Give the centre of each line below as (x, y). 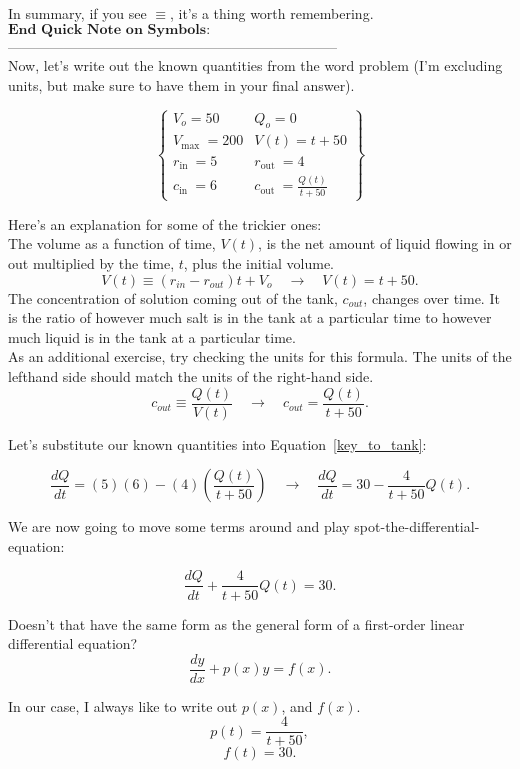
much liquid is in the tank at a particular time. (152, 336)
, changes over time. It (431, 297)
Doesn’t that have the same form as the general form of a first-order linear (236, 623)
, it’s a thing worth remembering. (271, 13)
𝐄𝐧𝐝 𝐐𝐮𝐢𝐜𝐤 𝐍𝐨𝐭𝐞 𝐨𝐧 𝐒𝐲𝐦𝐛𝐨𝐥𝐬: (109, 29)
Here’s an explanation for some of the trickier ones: (165, 223)
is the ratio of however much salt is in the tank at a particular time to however (250, 317)
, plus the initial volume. (259, 263)
